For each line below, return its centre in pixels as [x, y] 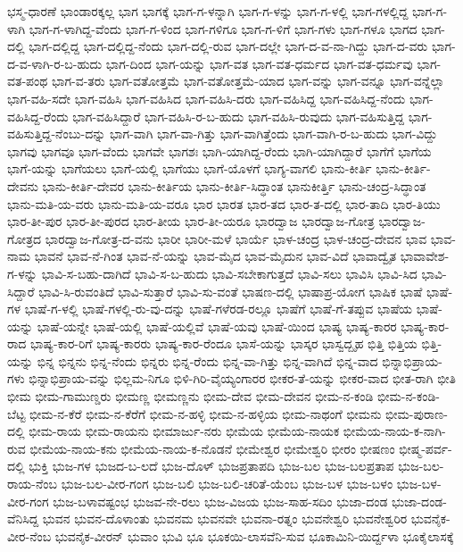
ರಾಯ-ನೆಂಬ [33, 484]
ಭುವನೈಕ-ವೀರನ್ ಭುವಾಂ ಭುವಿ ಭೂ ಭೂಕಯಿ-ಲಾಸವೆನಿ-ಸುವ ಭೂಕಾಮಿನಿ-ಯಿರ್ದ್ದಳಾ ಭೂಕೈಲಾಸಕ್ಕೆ [254, 535]
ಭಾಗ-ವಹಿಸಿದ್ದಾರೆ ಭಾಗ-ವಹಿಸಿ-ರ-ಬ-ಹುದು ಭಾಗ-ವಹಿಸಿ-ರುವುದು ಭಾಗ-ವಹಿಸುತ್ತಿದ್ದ [239, 116]
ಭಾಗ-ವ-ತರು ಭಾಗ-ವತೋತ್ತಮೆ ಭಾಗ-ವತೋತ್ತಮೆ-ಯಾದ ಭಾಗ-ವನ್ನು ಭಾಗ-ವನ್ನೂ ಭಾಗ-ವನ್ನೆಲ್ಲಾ [248, 81]
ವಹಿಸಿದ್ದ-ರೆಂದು [38, 116]
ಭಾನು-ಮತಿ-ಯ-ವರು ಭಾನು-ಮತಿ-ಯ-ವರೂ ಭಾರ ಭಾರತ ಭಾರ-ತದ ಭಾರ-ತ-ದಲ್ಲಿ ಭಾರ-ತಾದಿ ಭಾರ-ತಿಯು [224, 203]
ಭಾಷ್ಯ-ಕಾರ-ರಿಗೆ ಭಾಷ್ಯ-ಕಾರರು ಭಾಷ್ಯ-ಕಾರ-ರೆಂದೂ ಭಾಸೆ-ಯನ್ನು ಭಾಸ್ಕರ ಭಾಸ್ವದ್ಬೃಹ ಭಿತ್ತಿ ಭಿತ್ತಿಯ [224, 343]
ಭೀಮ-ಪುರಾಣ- [417, 413]
